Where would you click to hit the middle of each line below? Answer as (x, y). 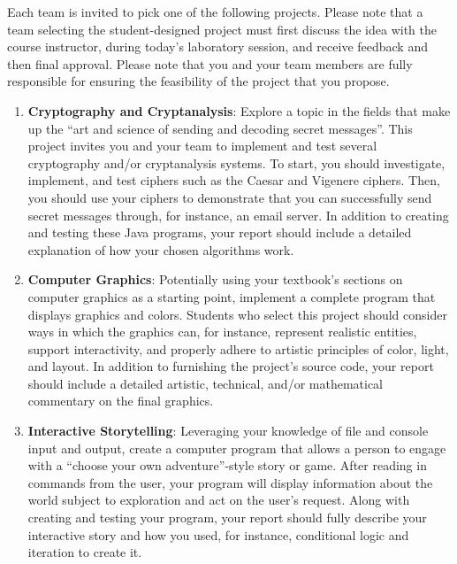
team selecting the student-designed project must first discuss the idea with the (222, 29)
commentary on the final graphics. (121, 401)
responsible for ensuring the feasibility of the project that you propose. (198, 81)
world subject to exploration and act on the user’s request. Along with (219, 500)
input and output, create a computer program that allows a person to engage (237, 448)
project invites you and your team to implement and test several (202, 146)
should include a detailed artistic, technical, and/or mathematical (205, 383)
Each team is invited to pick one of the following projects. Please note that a (215, 12)
